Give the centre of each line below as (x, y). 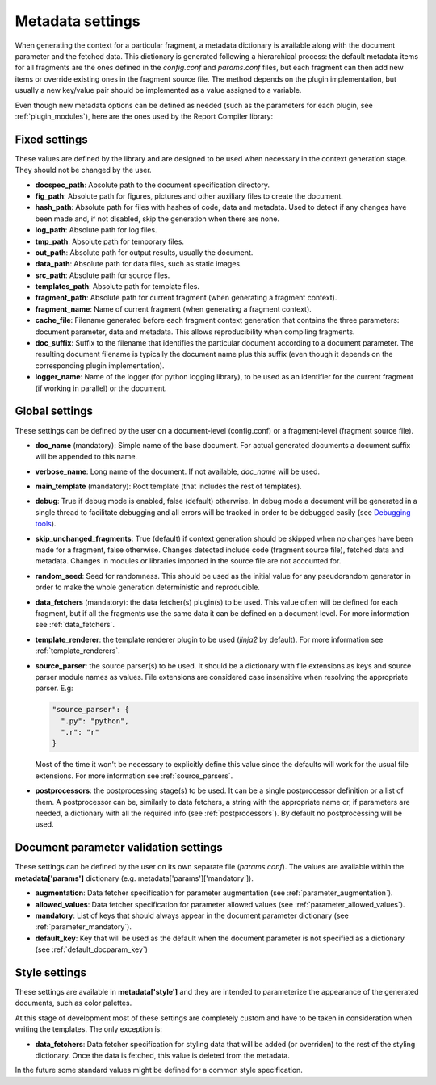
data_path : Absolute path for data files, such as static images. (138, 264)
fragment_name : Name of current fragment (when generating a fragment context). (174, 309)
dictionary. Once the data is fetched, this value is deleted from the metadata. (162, 1055)
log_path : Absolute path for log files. (96, 230)
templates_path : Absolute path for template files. (117, 287)
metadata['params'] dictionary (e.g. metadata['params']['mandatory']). (134, 878)
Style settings (50, 972)
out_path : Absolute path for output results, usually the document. (144, 252)
